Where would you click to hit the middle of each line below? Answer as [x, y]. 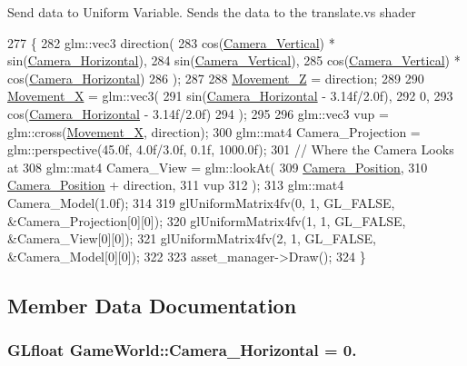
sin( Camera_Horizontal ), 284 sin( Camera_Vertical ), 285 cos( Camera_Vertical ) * [234, 60]
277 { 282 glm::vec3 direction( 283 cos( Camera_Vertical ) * [171, 42]
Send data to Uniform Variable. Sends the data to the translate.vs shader [212, 12]
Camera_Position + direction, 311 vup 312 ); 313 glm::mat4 [176, 185]
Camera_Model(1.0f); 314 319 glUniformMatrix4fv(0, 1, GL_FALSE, [201, 202]
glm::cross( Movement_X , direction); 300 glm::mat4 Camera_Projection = [214, 131]
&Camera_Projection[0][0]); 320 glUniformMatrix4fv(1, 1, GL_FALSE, [207, 220]
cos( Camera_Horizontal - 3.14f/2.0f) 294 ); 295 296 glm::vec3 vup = [198, 113]
